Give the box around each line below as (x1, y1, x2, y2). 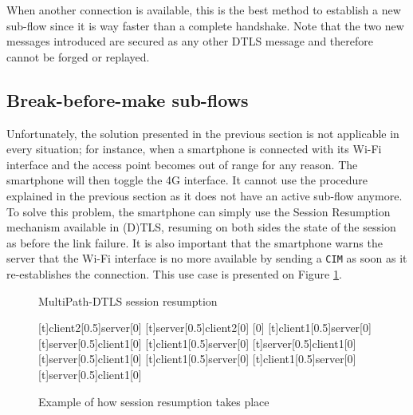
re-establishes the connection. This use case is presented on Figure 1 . (6, 265, 342, 282)
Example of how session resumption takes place (38, 393, 269, 409)
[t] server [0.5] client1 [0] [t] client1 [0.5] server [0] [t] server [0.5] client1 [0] (38, 334, 356, 351)
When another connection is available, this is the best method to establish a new (6, 2, 401, 18)
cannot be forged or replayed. (6, 48, 150, 65)
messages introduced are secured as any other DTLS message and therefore (6, 33, 373, 49)
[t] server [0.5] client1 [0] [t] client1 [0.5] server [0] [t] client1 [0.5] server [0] (38, 350, 356, 367)
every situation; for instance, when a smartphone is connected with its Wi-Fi (6, 140, 382, 157)
